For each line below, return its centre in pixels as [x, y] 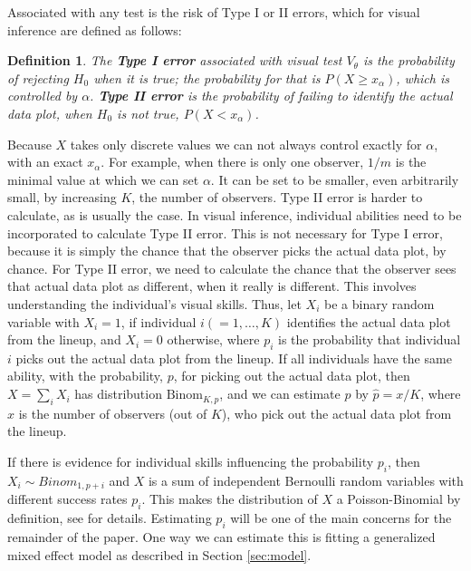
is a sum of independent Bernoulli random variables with [306, 480]
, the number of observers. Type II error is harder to [277, 197]
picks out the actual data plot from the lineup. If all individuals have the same [234, 358]
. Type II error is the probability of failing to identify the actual [271, 96]
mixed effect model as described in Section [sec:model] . [159, 554]
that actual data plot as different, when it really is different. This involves [212, 286]
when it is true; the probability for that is [207, 77]
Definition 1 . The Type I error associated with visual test [175, 60]
